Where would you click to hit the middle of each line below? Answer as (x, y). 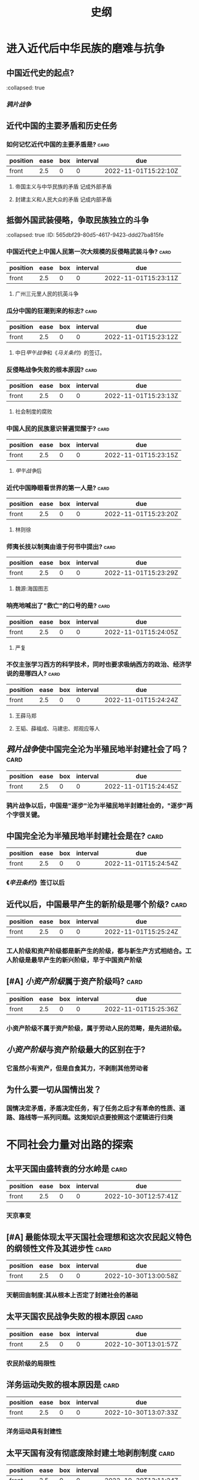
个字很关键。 (25, 815)
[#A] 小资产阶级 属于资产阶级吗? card (74, 982)
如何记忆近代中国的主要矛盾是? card (58, 144)
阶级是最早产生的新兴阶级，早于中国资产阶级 (77, 960)
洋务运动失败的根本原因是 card (63, 1385)
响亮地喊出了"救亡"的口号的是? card (58, 606)
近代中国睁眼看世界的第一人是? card (58, 488)
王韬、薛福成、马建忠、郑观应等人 (57, 728)
